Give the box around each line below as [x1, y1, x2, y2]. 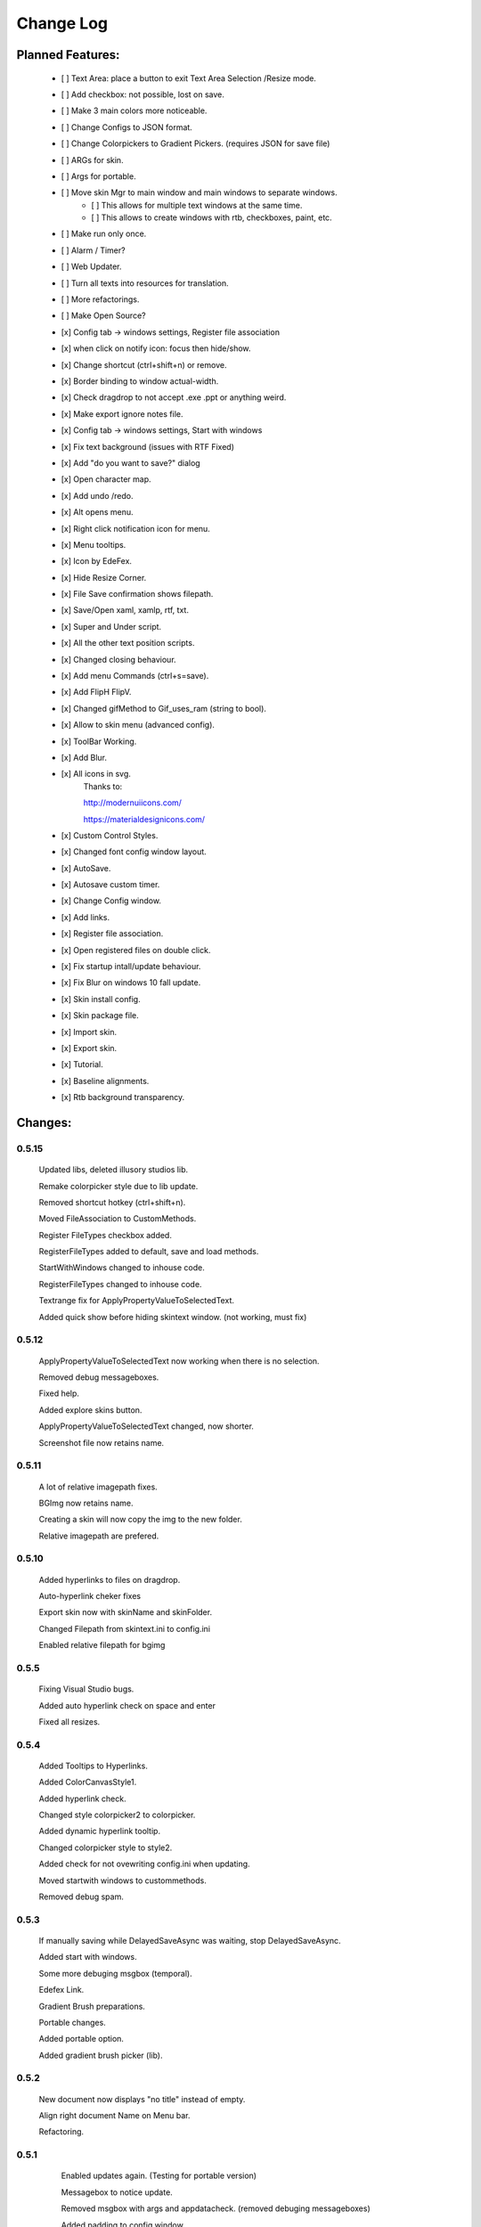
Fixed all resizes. [38, 1716, 101, 1727]
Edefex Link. [38, 1985, 85, 1995]
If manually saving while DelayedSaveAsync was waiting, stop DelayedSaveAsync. [38, 1935, 342, 1946]
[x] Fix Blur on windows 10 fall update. [61, 977, 201, 988]
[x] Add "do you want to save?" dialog [61, 457, 200, 468]
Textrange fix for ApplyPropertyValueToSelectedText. [38, 1295, 235, 1306]
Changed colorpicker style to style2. [38, 1842, 173, 1853]
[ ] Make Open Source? [61, 310, 146, 321]
